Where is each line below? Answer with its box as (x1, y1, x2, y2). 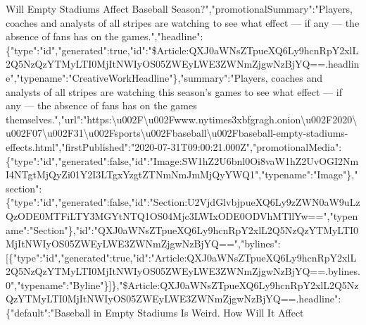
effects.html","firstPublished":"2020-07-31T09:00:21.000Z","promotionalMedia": (6, 139, 342, 154)
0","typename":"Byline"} (6, 277, 109, 292)
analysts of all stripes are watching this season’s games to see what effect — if (6, 84, 342, 99)
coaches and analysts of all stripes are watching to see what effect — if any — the (6, 15, 360, 30)
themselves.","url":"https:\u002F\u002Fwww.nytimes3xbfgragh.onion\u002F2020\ (6, 111, 358, 126)
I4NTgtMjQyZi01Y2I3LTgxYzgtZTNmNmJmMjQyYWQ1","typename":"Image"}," (6, 167, 358, 182)
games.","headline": (122, 29, 203, 44)
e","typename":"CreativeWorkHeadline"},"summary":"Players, (6, 70, 268, 85)
